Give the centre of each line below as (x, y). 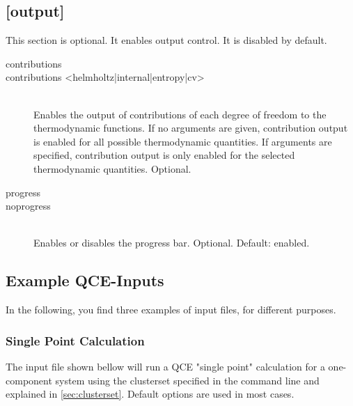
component (29, 380)
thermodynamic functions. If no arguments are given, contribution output (191, 128)
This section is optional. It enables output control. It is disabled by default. (166, 40)
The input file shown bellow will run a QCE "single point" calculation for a (165, 366)
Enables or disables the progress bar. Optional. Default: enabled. (172, 243)
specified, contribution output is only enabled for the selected (164, 155)
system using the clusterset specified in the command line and (187, 380)
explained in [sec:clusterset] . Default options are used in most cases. (150, 394)
